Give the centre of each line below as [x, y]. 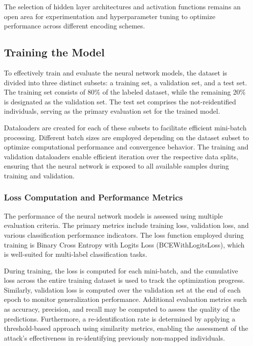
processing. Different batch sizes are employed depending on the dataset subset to [126, 137]
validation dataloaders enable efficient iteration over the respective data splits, [121, 156]
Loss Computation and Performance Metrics [93, 197]
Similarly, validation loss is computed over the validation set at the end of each [122, 289]
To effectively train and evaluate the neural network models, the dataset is [116, 72]
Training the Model [54, 52]
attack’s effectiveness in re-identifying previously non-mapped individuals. [115, 337]
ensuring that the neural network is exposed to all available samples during [116, 166]
